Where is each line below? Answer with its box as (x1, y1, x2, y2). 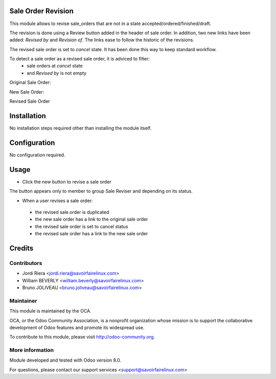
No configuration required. (9, 151, 65, 158)
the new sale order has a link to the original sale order (35, 216, 148, 222)
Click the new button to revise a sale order (22, 179, 112, 185)
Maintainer (9, 297, 37, 304)
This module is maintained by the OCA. (9, 308, 91, 314)
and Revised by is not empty (27, 70, 87, 76)
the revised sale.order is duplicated (35, 209, 109, 215)
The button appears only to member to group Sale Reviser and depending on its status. (9, 188, 193, 194)
